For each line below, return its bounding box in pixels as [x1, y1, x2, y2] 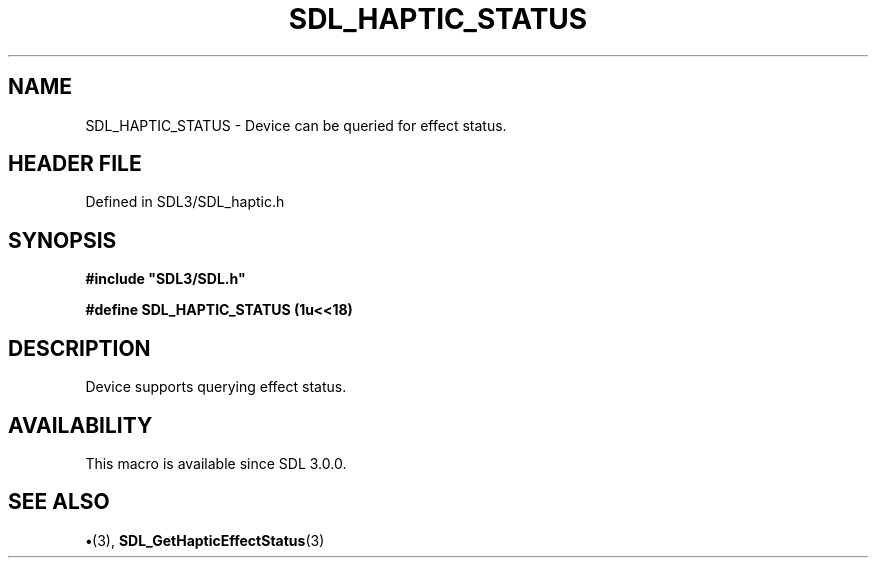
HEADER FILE [8, 151, 142, 177]
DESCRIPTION [8, 335, 151, 361]
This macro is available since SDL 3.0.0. [85, 454, 347, 472]
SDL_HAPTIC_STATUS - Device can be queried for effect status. [85, 116, 507, 134]
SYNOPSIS [8, 227, 117, 253]
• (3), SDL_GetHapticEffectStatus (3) [85, 531, 325, 549]
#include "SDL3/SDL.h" [85, 270, 246, 288]
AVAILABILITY [8, 412, 153, 438]
